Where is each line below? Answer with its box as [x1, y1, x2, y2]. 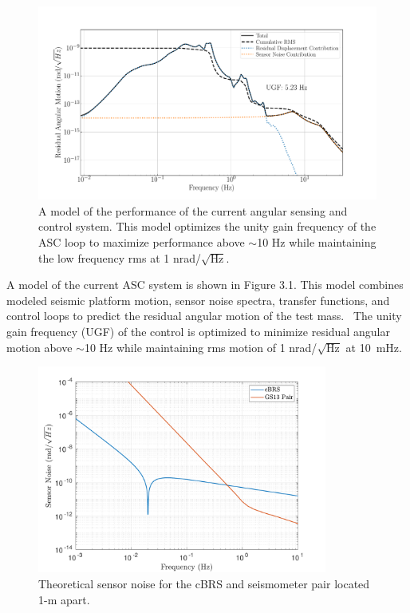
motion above [6, 338, 73, 355]
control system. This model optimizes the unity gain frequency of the [38, 218, 376, 235]
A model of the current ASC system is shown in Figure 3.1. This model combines [6, 276, 404, 293]
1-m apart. [38, 591, 90, 607]
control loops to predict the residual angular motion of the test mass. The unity [6, 307, 402, 324]
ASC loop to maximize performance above [38, 234, 245, 250]
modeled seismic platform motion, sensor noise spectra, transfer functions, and [6, 291, 390, 308]
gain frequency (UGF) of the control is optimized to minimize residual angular [6, 322, 390, 339]
